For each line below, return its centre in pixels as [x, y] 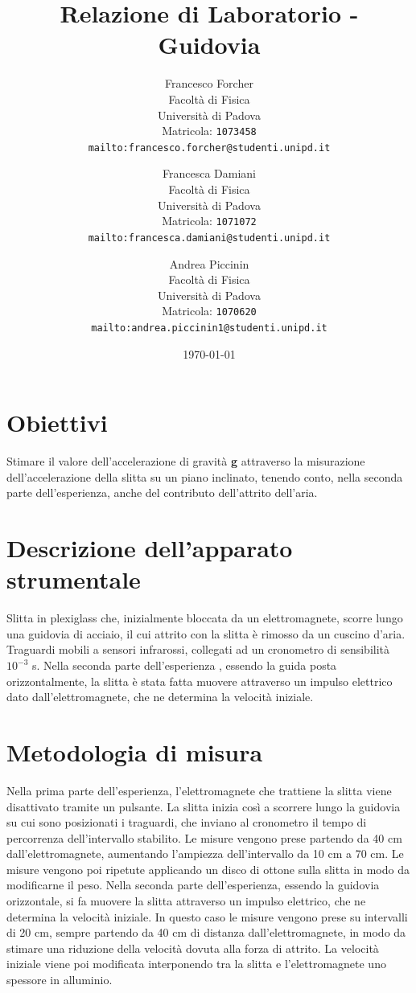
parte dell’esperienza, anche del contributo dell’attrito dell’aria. [162, 492]
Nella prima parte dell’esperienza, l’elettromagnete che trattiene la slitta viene [199, 790]
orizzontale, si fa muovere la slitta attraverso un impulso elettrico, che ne [186, 901]
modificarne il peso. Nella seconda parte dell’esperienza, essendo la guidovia [193, 885]
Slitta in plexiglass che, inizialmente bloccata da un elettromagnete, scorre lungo [205, 618]
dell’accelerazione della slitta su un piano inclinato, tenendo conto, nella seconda [205, 476]
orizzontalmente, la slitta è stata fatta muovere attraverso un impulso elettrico [200, 681]
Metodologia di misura [135, 751]
